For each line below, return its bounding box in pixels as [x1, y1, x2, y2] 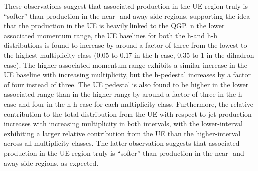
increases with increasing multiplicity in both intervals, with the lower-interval [4, 118, 243, 129]
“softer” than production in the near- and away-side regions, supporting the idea [4, 10, 250, 21]
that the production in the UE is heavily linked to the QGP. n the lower [4, 20, 225, 31]
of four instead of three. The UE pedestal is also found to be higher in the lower [4, 79, 249, 89]
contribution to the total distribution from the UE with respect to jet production [4, 108, 252, 119]
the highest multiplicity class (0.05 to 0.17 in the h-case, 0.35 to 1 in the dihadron [4, 49, 254, 60]
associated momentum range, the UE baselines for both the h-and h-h [4, 30, 217, 40]
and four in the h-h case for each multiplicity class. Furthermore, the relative [18, 98, 254, 109]
